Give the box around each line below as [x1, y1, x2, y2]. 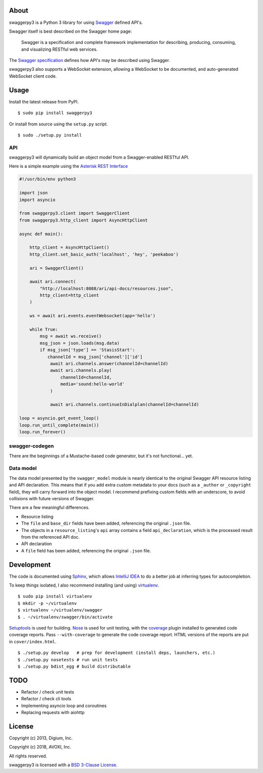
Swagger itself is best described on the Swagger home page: [9, 28, 132, 34]
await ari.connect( [29, 279, 76, 285]
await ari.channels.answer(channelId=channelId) [50, 361, 169, 366]
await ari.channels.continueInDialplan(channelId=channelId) [50, 402, 199, 407]
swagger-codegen [9, 443, 54, 449]
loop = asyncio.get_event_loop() [19, 415, 99, 421]
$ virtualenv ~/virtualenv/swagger [18, 608, 103, 613]
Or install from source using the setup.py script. [9, 121, 108, 127]
